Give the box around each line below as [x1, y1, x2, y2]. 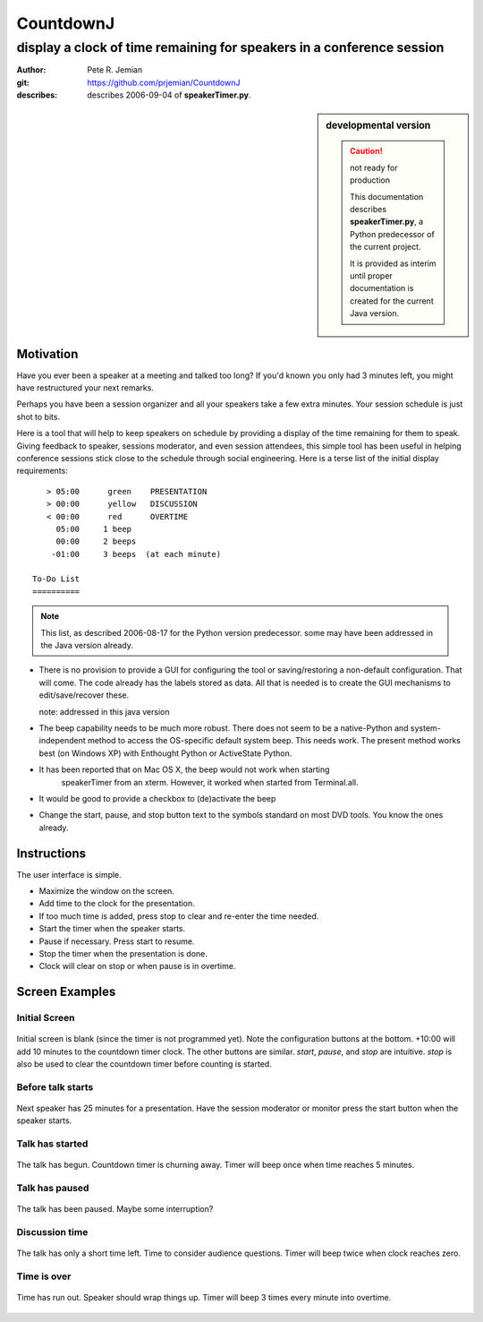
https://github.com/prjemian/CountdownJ [87, 77, 241, 88]
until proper [350, 270, 393, 281]
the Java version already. [40, 640, 133, 651]
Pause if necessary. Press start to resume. [38, 936, 195, 947]
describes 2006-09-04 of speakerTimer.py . [87, 90, 251, 100]
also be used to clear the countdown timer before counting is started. [16, 1059, 272, 1069]
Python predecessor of [350, 228, 436, 239]
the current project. [350, 242, 421, 253]
